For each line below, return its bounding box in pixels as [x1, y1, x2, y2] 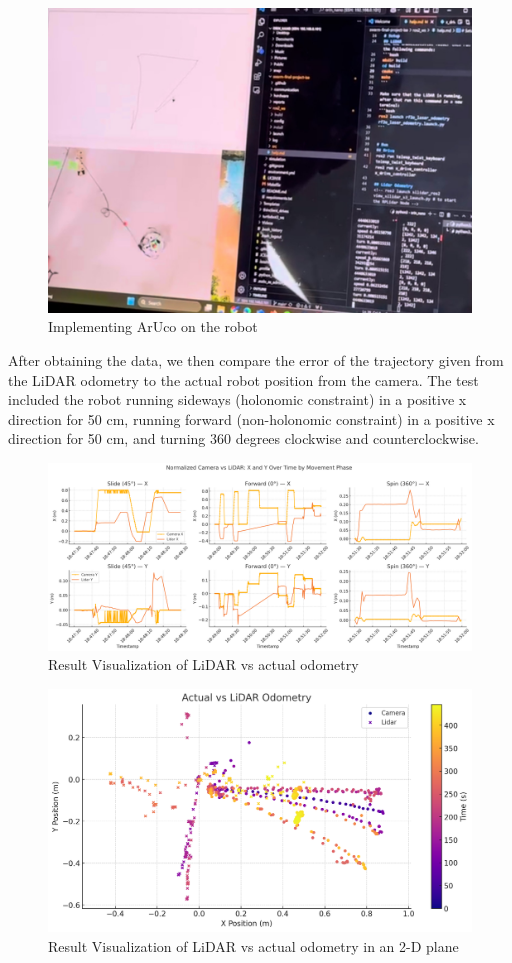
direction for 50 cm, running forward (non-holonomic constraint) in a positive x [8, 408, 495, 429]
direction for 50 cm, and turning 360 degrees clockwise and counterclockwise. [8, 428, 479, 449]
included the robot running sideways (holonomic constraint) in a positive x [8, 389, 467, 410]
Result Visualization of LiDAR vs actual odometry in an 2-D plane [48, 935, 459, 956]
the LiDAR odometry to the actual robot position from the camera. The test [8, 369, 479, 390]
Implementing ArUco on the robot [48, 316, 258, 337]
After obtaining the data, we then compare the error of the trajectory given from [8, 349, 504, 370]
